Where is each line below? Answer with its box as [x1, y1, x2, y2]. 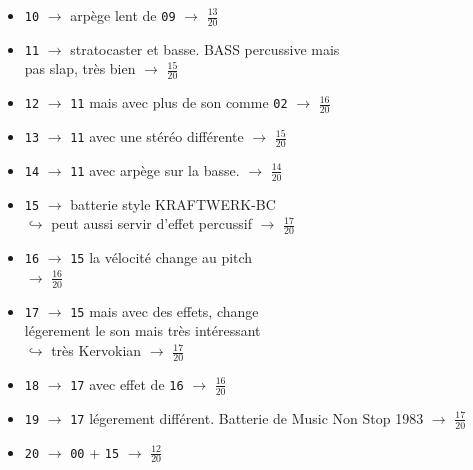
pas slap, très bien [24, 58, 136, 79]
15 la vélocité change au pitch [70, 247, 253, 268]
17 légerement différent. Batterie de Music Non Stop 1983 [70, 407, 424, 428]
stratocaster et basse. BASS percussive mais [70, 38, 340, 59]
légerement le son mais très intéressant [24, 320, 261, 341]
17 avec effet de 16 [70, 373, 184, 394]
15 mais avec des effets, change [70, 300, 259, 321]
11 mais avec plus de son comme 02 [70, 92, 288, 113]
